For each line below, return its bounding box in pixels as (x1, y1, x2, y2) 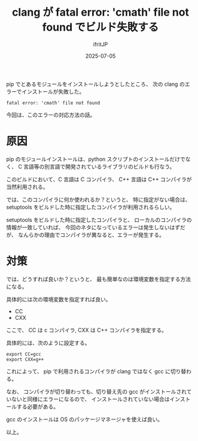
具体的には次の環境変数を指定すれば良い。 (6, 295, 111, 303)
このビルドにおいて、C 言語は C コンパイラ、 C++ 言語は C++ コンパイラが (6, 175, 193, 183)
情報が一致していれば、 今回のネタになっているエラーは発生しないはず (6, 223, 181, 231)
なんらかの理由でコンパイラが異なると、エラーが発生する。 (17, 231, 165, 238)
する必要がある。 (16, 403, 59, 410)
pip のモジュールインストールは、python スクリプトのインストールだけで (6, 155, 185, 163)
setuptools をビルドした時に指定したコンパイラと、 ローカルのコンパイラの (6, 216, 193, 223)
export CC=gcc (6, 351, 42, 357)
